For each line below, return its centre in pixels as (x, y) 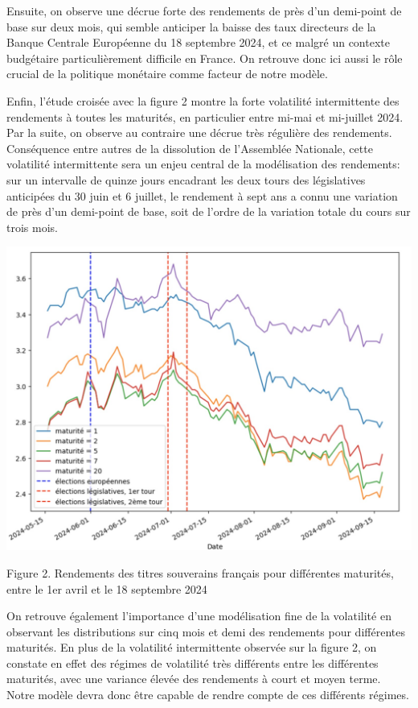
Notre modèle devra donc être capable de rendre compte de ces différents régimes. (208, 695)
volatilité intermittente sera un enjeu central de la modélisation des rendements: (203, 164)
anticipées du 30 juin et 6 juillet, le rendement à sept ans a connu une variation (202, 195)
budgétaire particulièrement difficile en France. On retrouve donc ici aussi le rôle (205, 58)
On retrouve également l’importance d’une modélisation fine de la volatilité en (199, 616)
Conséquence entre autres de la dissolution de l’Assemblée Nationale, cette (190, 148)
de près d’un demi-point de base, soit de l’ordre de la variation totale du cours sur (209, 211)
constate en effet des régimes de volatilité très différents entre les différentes (193, 662)
